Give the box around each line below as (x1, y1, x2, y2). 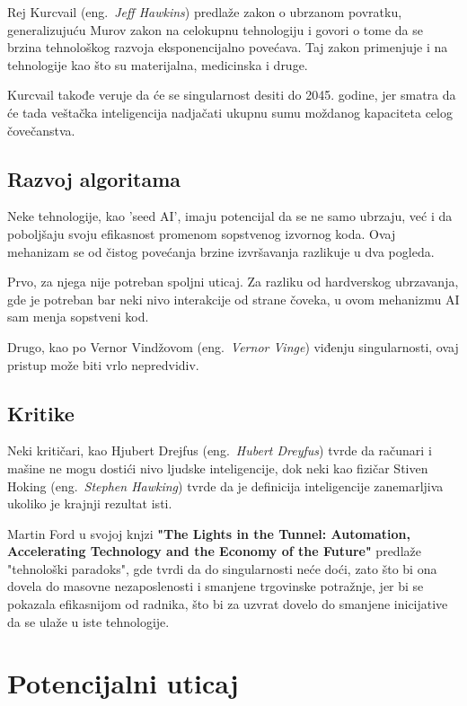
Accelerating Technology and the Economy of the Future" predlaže (7, 542, 421, 560)
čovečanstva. (7, 120, 75, 139)
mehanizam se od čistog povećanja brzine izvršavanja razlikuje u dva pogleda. (7, 242, 435, 260)
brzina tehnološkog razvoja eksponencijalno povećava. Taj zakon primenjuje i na (7, 38, 448, 57)
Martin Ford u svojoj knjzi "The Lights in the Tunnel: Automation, (7, 524, 411, 543)
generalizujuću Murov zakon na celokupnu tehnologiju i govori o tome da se (7, 20, 423, 39)
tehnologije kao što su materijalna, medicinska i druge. (7, 55, 308, 74)
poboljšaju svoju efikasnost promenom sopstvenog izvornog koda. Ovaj (7, 224, 396, 243)
